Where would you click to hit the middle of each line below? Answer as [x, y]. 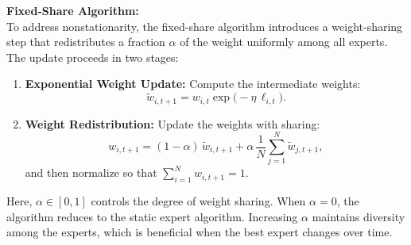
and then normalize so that [91, 172]
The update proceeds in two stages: [93, 57]
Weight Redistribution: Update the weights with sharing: [173, 123]
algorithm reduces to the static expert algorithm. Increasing [152, 216]
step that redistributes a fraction [86, 42]
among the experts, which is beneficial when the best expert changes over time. [200, 232]
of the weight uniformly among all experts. [284, 42]
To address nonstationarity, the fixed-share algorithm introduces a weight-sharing [205, 26]
